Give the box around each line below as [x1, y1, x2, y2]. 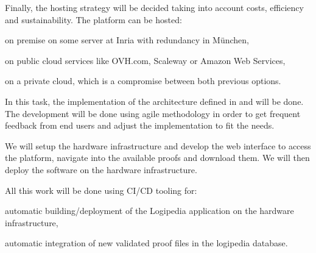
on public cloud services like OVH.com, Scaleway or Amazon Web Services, [5, 54, 286, 66]
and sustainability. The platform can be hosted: [5, 13, 182, 26]
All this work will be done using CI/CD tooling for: [5, 184, 197, 196]
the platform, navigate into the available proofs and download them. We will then [5, 151, 310, 164]
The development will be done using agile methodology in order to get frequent [5, 107, 301, 119]
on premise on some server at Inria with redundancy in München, [5, 34, 249, 46]
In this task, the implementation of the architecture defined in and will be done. [5, 94, 304, 107]
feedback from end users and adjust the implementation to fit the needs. [5, 119, 275, 132]
